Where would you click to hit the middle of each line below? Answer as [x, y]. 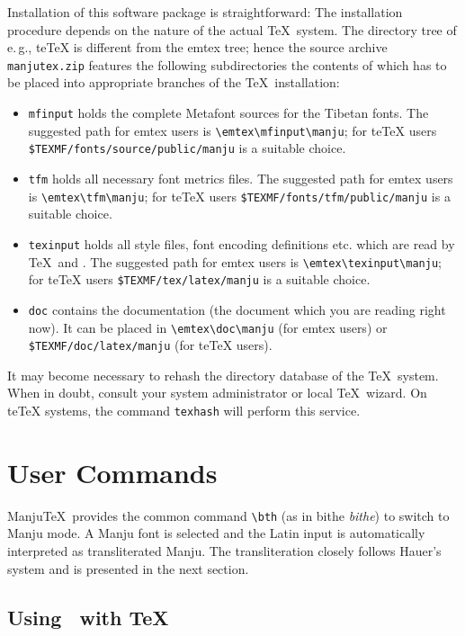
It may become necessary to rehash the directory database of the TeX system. [223, 375]
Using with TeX [88, 617]
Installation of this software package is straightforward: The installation [205, 12]
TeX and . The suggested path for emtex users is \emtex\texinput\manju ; [235, 261]
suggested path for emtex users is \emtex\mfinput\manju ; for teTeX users [232, 130]
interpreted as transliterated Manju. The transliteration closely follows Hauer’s [224, 551]
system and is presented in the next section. [128, 568]
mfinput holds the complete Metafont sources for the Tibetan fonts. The [228, 113]
